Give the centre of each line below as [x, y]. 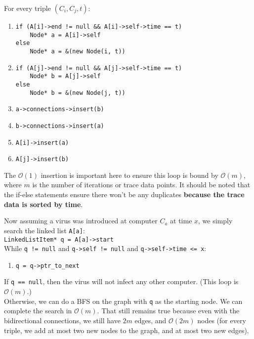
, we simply [215, 221]
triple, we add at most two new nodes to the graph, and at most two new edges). [127, 330]
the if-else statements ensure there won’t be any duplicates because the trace [124, 194]
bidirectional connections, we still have [62, 320]
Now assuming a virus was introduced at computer [81, 221]
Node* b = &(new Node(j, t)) [78, 93]
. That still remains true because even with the [168, 311]
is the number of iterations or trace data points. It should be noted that [141, 185]
